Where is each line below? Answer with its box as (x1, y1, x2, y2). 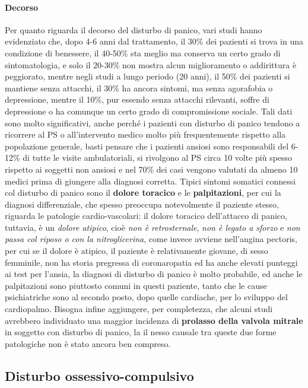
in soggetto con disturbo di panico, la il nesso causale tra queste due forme (5, 326, 277, 338)
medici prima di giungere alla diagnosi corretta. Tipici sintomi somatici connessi (5, 174, 296, 187)
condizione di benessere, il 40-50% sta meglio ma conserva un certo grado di (5, 46, 281, 59)
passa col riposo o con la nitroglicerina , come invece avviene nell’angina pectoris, (5, 233, 297, 245)
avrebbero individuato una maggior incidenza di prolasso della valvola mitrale (5, 314, 303, 326)
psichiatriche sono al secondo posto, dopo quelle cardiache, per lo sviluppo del (5, 291, 288, 303)
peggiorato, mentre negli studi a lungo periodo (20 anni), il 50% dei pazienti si (5, 70, 290, 82)
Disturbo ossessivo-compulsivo (5, 366, 194, 384)
